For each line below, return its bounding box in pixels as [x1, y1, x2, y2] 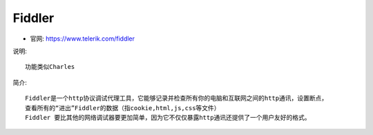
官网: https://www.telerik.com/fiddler [30, 34, 135, 43]
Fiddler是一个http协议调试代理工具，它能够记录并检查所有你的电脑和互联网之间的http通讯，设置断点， [25, 94, 328, 103]
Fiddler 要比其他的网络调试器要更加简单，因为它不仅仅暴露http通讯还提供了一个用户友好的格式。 [25, 114, 311, 121]
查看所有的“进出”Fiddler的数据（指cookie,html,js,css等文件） [25, 104, 220, 112]
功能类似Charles [25, 63, 75, 71]
